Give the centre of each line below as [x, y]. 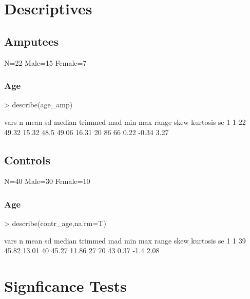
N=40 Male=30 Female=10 [47, 181]
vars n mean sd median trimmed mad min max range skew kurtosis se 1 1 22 [125, 122]
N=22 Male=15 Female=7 [45, 62]
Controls [27, 160]
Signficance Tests [65, 286]
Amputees [32, 41]
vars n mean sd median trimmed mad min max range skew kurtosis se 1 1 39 [125, 240]
